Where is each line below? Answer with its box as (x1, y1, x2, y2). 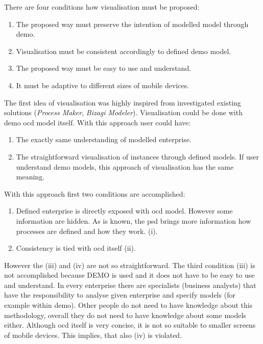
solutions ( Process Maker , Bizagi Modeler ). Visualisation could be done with (4, 107, 243, 118)
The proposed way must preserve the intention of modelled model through (16, 18, 249, 29)
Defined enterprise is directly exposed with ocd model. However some (16, 205, 233, 216)
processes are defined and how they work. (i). (16, 225, 158, 236)
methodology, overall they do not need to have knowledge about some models (4, 309, 246, 320)
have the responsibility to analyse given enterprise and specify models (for (4, 289, 235, 300)
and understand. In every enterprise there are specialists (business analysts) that (4, 279, 256, 290)
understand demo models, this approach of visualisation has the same (16, 161, 234, 172)
